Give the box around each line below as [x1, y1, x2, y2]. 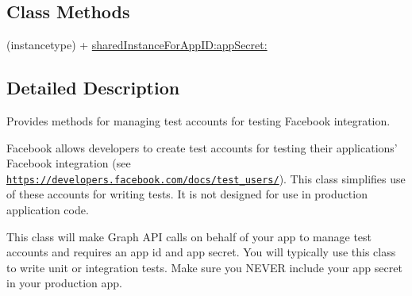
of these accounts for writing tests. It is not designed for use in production [6, 186, 368, 202]
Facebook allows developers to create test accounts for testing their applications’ [6, 139, 398, 156]
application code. [6, 202, 89, 218]
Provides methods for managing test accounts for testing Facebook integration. [6, 113, 391, 129]
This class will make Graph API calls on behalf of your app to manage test [6, 228, 372, 244]
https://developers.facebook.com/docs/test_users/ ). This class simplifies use [6, 170, 406, 186]
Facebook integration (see [6, 155, 131, 171]
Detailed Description [6, 75, 180, 100]
